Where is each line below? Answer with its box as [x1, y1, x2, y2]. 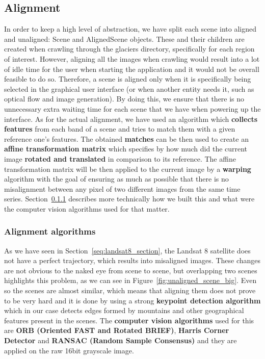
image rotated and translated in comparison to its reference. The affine [4, 153, 236, 164]
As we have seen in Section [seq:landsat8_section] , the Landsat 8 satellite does [4, 245, 251, 255]
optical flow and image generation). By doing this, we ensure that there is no [4, 93, 245, 104]
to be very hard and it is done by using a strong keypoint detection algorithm [4, 295, 261, 305]
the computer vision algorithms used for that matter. [4, 203, 170, 214]
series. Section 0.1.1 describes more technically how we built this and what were [4, 193, 255, 204]
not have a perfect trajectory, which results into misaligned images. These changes [4, 255, 261, 266]
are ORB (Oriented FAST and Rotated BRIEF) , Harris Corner [4, 325, 229, 336]
